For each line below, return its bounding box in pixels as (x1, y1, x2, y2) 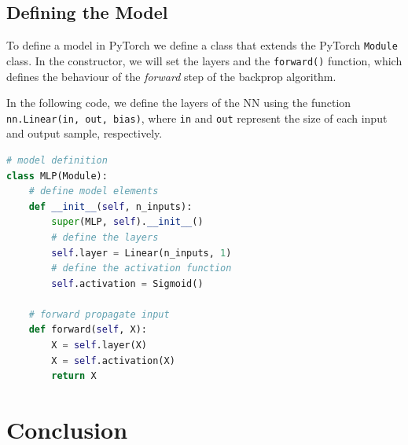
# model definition (6, 154, 108, 166)
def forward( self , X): (28, 324, 147, 336)
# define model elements (28, 186, 159, 197)
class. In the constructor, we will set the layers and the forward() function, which (6, 52, 402, 68)
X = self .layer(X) (51, 340, 148, 351)
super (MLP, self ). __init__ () (51, 216, 204, 228)
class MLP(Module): (6, 170, 108, 182)
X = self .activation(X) (51, 355, 175, 366)
